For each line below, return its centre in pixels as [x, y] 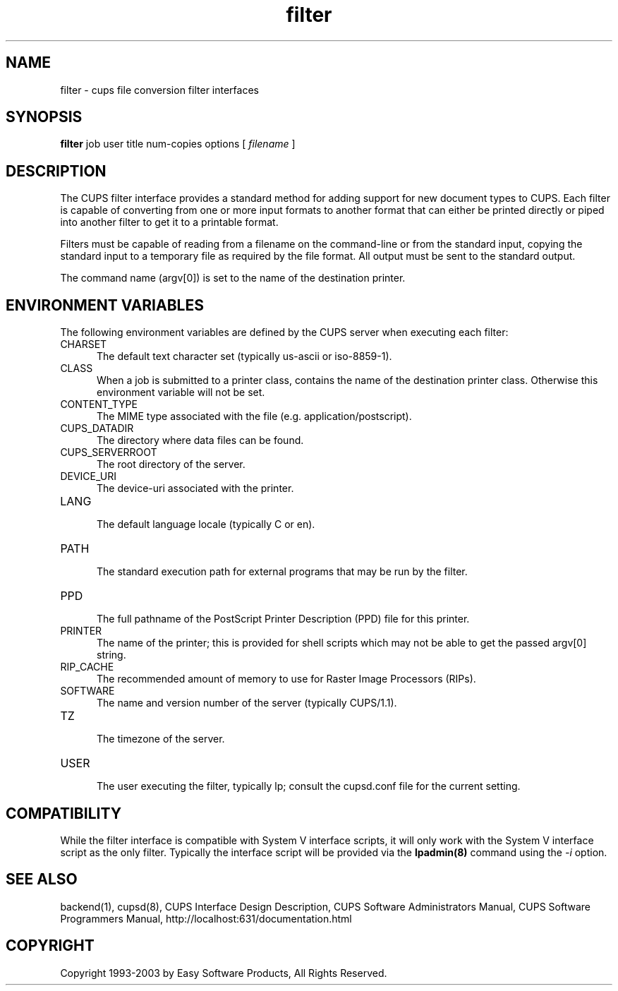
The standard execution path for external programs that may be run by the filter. [282, 572]
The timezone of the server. [161, 739]
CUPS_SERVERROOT [109, 452]
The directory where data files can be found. [200, 440]
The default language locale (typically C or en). [206, 524]
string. [111, 655]
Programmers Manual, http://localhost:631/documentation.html [206, 918]
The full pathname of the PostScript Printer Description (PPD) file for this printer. [283, 619]
